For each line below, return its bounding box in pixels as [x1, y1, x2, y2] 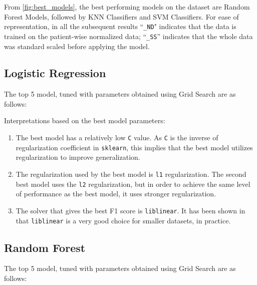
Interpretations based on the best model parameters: [4, 115, 165, 126]
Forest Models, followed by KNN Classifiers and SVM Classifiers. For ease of [4, 11, 239, 22]
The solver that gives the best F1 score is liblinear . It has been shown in [16, 205, 245, 215]
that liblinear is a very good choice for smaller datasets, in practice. [16, 215, 231, 225]
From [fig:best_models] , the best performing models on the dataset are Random [4, 2, 250, 12]
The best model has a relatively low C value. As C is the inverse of [16, 132, 218, 143]
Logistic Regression [4, 65, 106, 81]
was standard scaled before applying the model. [4, 41, 150, 51]
